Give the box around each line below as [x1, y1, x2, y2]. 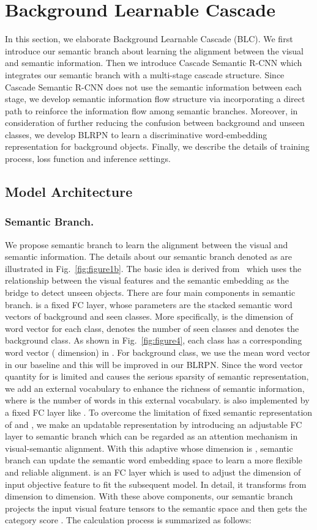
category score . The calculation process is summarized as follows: [5, 513, 252, 526]
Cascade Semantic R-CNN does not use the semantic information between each [5, 80, 302, 93]
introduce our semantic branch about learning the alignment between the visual [5, 44, 304, 57]
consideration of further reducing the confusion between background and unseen [5, 116, 305, 129]
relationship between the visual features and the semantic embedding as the [5, 274, 289, 287]
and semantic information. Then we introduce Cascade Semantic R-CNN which [5, 56, 302, 69]
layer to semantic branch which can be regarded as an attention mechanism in [5, 430, 298, 443]
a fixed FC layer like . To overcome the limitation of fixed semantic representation [5, 405, 313, 418]
